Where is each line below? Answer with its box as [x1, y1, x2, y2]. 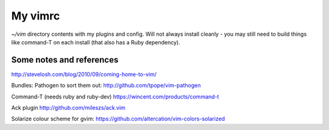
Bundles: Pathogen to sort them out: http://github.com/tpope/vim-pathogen [11, 82, 201, 89]
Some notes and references [11, 55, 119, 65]
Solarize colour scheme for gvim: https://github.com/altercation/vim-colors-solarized [11, 115, 225, 123]
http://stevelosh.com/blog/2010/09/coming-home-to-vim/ [11, 70, 157, 78]
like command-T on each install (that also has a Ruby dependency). [11, 38, 180, 46]
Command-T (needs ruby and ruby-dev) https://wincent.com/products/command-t [11, 93, 219, 100]
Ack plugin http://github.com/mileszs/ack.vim [11, 104, 126, 112]
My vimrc [11, 9, 60, 22]
